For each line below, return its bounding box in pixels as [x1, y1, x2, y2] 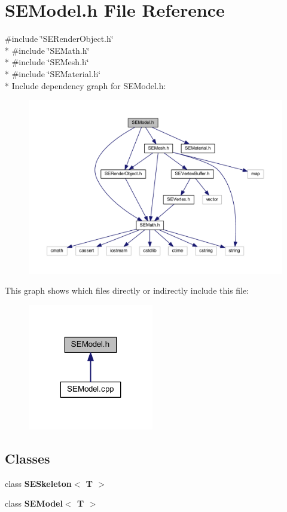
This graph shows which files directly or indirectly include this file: [5, 284, 249, 297]
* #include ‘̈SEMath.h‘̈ [5, 44, 90, 56]
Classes [5, 449, 50, 467]
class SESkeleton [5, 477, 72, 489]
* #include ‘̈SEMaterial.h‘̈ [5, 67, 101, 80]
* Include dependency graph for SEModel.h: [5, 79, 166, 92]
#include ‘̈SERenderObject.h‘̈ [5, 32, 114, 45]
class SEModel [5, 497, 63, 510]
